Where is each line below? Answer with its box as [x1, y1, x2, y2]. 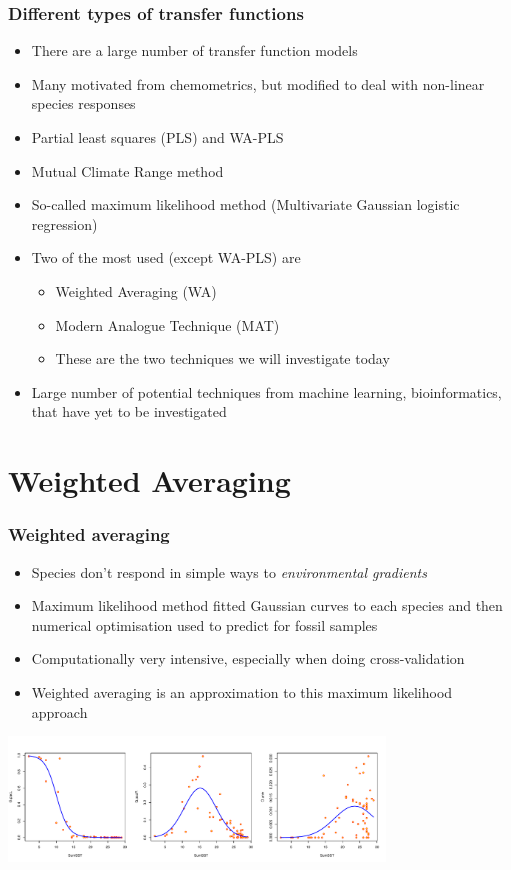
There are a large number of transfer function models [31, 40, 358, 61]
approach [31, 701, 88, 722]
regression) [31, 213, 98, 234]
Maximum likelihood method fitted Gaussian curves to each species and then [31, 595, 503, 616]
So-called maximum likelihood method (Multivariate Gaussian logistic [31, 194, 460, 215]
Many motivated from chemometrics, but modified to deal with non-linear [31, 73, 485, 94]
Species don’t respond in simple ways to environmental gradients [31, 561, 427, 582]
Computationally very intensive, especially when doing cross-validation [31, 648, 465, 669]
